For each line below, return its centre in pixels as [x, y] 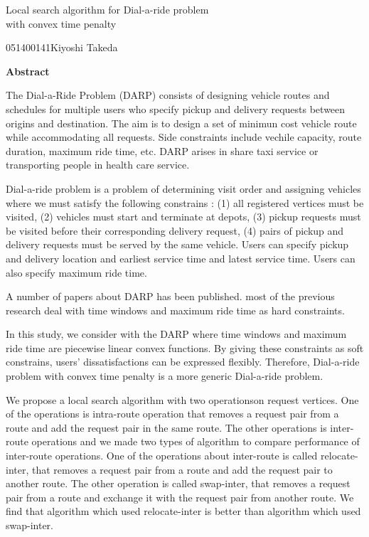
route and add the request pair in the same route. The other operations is [166, 427]
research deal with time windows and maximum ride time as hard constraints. [175, 310]
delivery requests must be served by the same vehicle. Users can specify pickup [177, 244]
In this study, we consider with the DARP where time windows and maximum [176, 334]
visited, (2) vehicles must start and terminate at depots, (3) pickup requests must [183, 217]
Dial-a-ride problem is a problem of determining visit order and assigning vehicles [183, 188]
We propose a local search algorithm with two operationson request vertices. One [182, 399]
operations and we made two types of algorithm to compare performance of [196, 441]
